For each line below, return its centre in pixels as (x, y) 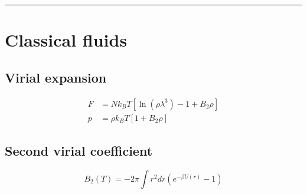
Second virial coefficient (79, 151)
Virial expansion (56, 77)
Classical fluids (66, 40)
